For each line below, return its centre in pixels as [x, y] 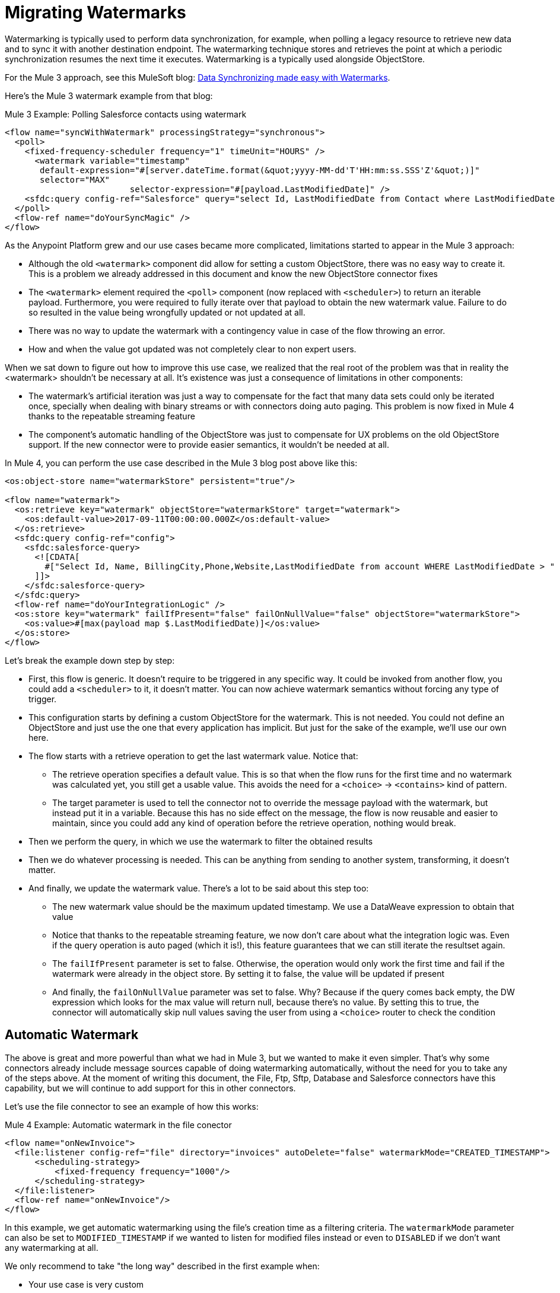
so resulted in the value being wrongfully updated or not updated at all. [167, 312]
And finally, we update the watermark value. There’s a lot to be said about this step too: [199, 888]
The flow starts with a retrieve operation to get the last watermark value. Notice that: [193, 756]
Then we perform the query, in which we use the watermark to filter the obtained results [201, 841]
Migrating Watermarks [96, 12]
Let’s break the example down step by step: [90, 660]
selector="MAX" [75, 179]
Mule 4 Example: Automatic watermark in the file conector [118, 1125]
